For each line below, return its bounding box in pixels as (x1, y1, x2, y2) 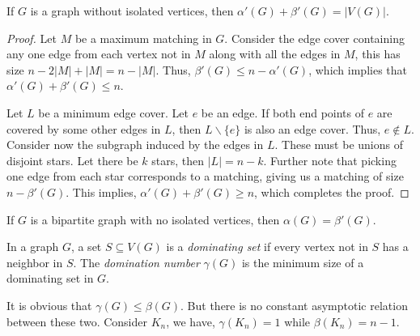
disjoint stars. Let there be (6, 151, 138, 168)
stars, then (151, 151, 205, 168)
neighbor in (6, 253, 63, 270)
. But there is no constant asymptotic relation (180, 296, 408, 313)
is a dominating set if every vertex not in (166, 238, 368, 255)
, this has (354, 45, 401, 62)
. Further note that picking (263, 151, 397, 168)
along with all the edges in (209, 45, 341, 62)
